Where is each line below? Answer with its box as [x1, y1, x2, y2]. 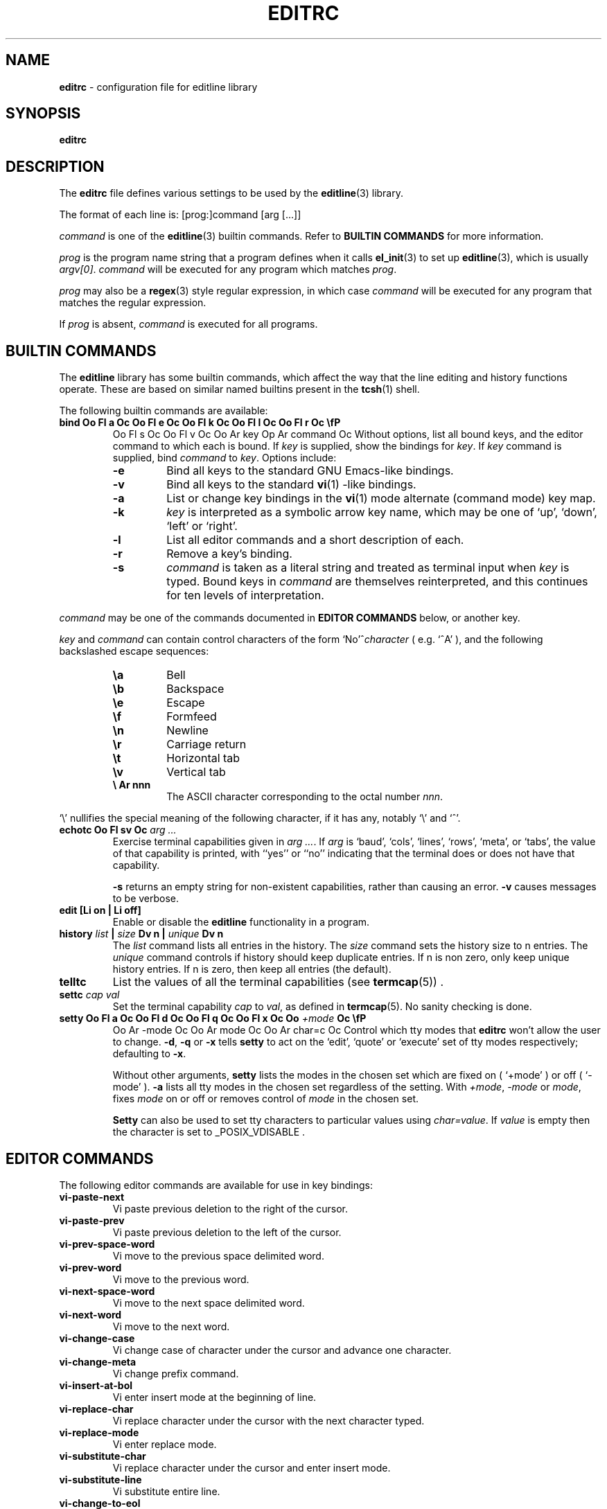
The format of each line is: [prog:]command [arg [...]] [59, 209, 301, 221]
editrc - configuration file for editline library [59, 80, 258, 93]
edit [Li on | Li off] [59, 904, 141, 917]
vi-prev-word [59, 1261, 122, 1273]
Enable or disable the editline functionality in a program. [112, 916, 370, 928]
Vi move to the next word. [112, 1320, 230, 1332]
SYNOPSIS [6, 105, 81, 123]
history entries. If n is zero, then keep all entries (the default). [112, 963, 392, 976]
